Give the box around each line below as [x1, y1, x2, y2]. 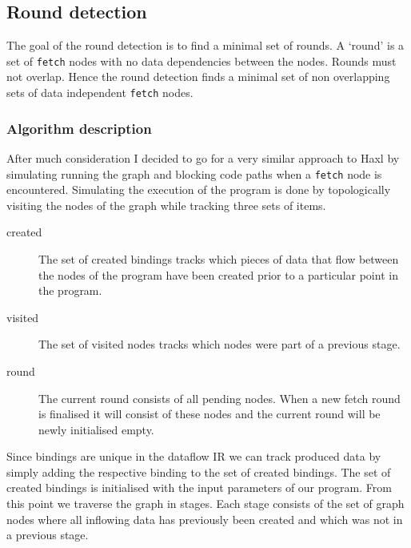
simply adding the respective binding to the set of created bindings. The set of [6, 463, 391, 480]
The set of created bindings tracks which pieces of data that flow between [38, 250, 399, 267]
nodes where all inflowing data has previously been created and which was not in [6, 510, 403, 527]
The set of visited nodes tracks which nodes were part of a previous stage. [38, 336, 401, 353]
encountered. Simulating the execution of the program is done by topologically [6, 181, 391, 198]
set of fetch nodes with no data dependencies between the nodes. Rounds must [6, 52, 397, 69]
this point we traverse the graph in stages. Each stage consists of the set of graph [6, 495, 405, 512]
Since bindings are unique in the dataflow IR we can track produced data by [6, 448, 381, 465]
